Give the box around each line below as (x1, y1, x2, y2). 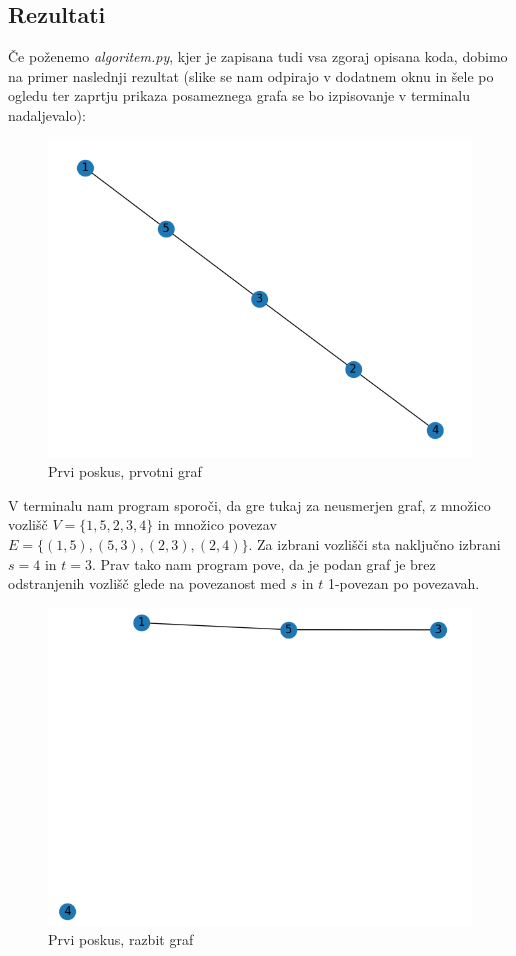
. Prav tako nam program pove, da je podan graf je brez (91, 553, 436, 574)
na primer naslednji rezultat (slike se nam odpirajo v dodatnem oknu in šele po (8, 65, 494, 86)
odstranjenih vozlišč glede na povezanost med (8, 573, 286, 594)
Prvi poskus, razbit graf (48, 929, 194, 950)
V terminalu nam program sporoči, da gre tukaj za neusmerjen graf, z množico (8, 494, 491, 515)
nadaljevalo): (8, 104, 86, 125)
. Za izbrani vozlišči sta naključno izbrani (248, 533, 501, 554)
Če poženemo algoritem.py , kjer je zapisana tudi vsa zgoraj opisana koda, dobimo (8, 46, 508, 67)
